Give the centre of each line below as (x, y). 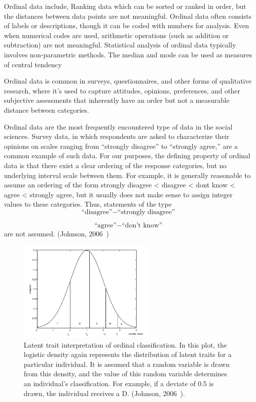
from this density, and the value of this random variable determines (126, 374)
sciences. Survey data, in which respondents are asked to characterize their (117, 136)
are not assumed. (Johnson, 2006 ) (56, 233)
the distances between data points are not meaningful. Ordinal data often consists (128, 16)
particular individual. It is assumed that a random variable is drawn (127, 364)
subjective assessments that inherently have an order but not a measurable (117, 100)
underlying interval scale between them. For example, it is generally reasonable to (127, 175)
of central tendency (33, 64)
